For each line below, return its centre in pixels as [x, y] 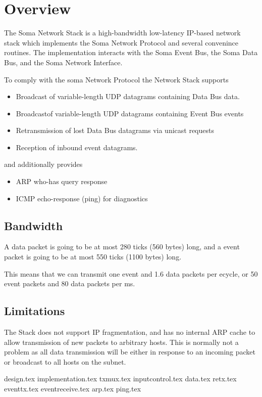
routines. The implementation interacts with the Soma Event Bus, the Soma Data [131, 52]
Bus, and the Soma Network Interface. [63, 62]
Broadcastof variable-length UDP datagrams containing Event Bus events [130, 113]
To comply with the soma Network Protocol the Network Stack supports [116, 79]
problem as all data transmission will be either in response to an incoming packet [130, 352]
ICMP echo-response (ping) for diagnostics [82, 198]
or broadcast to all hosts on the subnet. [65, 361]
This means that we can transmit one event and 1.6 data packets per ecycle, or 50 [131, 273]
